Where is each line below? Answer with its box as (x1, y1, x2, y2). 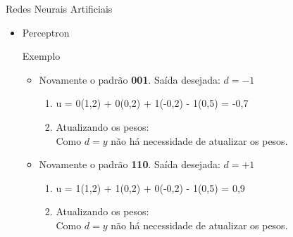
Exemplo (22, 49, 61, 63)
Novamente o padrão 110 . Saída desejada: (39, 157, 220, 172)
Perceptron (22, 25, 70, 39)
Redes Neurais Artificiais (6, 1, 113, 15)
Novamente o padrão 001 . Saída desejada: (39, 72, 220, 87)
